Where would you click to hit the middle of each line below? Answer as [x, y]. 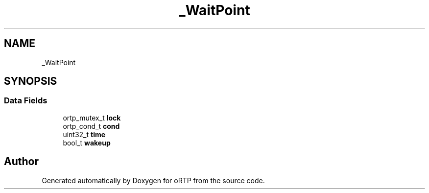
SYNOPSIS [31, 81]
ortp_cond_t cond [91, 126]
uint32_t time [84, 134]
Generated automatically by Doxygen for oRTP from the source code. [153, 180]
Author [21, 162]
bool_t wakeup [87, 143]
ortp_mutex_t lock [92, 118]
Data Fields [26, 101]
